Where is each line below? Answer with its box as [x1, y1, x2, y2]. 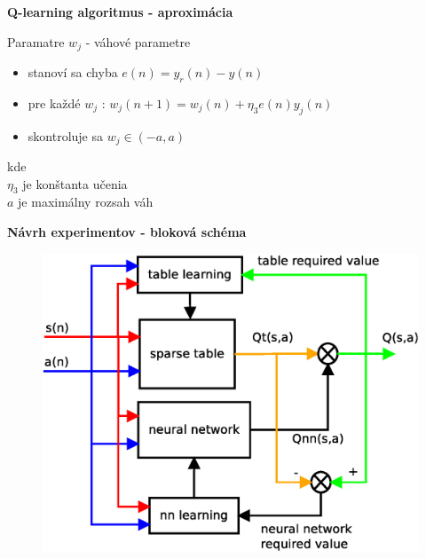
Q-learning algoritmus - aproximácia [7, 3, 233, 20]
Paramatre [7, 32, 65, 51]
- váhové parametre [85, 32, 191, 51]
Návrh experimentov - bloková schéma [7, 223, 247, 241]
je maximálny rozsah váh [18, 193, 154, 211]
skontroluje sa [28, 126, 103, 145]
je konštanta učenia [22, 174, 128, 193]
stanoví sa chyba [28, 63, 118, 82]
